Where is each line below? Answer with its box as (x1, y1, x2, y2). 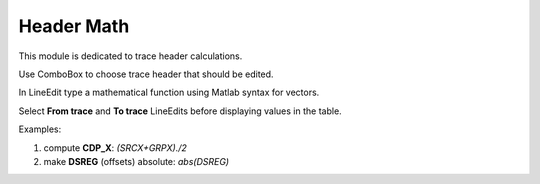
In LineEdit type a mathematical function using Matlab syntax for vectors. (18, 86, 320, 99)
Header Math (18, 15, 130, 37)
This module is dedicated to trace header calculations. (18, 50, 243, 62)
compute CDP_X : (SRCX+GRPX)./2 (43, 141, 187, 154)
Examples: (18, 123, 62, 135)
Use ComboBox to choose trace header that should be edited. (18, 68, 274, 80)
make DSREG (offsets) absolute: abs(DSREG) (43, 155, 230, 167)
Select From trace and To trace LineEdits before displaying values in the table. (18, 105, 342, 117)
